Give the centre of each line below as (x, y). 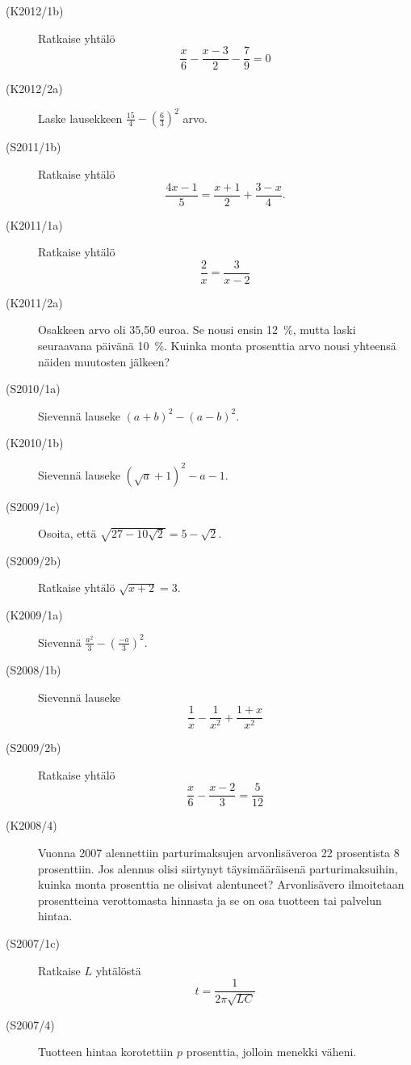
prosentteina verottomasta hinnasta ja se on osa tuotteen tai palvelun (210, 900)
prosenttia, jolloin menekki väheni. (271, 1052)
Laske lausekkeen (80, 118)
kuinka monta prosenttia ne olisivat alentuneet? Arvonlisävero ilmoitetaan (221, 884)
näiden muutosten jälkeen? (104, 361)
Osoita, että (67, 533)
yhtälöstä (118, 970)
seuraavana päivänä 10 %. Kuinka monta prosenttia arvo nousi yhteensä (217, 346)
